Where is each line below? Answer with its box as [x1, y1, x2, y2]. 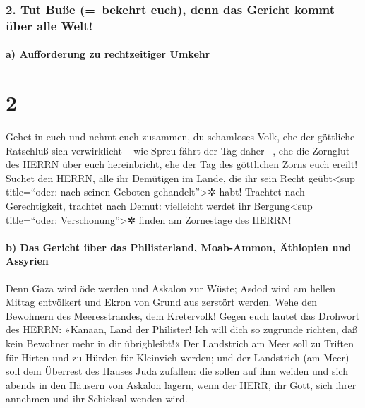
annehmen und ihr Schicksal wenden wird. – [6, 391, 198, 406]
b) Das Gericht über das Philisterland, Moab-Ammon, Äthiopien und [6, 239, 352, 254]
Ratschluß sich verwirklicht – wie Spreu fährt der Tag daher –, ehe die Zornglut [6, 143, 350, 157]
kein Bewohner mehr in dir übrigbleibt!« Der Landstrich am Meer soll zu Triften [6, 336, 354, 350]
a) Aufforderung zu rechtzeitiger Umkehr [6, 47, 210, 61]
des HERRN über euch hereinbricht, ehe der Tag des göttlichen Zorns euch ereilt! [6, 157, 358, 172]
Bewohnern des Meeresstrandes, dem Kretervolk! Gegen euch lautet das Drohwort [6, 308, 360, 323]
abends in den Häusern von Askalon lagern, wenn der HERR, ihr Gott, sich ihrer [6, 377, 357, 392]
